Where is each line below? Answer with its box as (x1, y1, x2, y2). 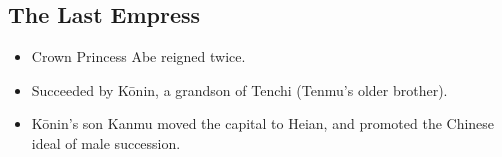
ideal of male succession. (31, 132, 181, 153)
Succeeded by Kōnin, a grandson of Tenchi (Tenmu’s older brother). (31, 79, 448, 100)
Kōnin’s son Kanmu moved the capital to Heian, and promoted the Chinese (31, 113, 495, 134)
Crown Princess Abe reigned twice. (31, 46, 246, 67)
